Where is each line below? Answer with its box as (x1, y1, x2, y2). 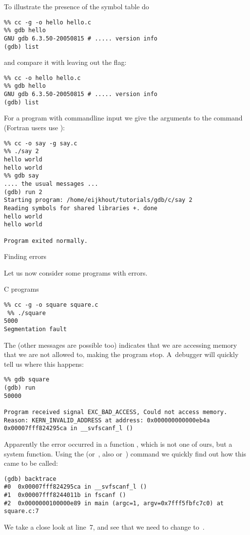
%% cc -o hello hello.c (4, 74, 81, 81)
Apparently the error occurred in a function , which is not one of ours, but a (4, 438, 232, 449)
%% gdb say (4, 172, 39, 179)
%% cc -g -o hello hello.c (4, 19, 91, 26)
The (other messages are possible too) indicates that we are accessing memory (4, 339, 237, 350)
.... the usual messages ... (4, 180, 98, 187)
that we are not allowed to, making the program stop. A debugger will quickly (4, 349, 239, 359)
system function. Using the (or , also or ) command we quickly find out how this (4, 448, 247, 458)
